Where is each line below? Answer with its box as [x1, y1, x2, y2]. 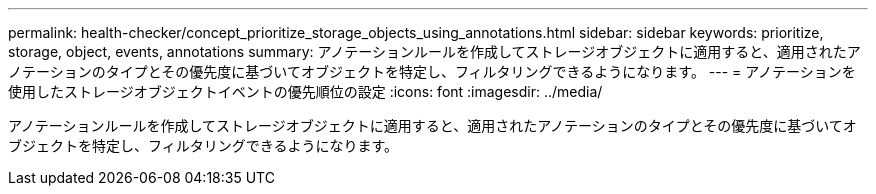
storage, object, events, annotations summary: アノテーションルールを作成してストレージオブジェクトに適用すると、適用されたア [8, 43, 861, 60]
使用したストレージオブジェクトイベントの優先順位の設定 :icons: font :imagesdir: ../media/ [8, 83, 603, 100]
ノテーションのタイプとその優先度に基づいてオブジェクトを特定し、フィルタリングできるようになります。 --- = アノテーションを [8, 63, 856, 80]
